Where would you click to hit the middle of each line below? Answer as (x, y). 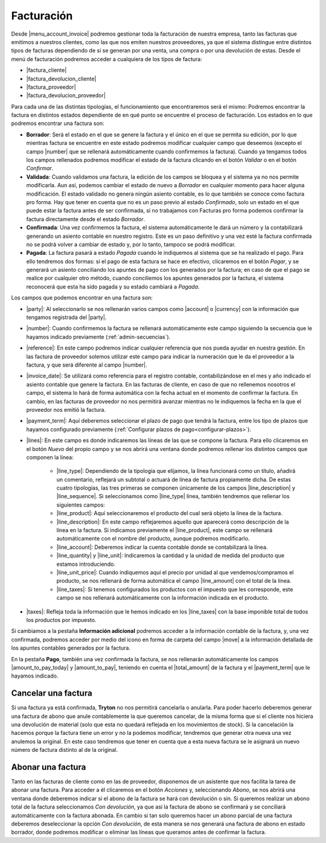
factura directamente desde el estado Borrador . (85, 219)
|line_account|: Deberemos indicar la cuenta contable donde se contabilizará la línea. (162, 547)
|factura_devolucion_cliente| (61, 79)
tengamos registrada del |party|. (66, 318)
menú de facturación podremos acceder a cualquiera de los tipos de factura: (107, 59)
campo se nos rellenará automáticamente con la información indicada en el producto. (163, 598)
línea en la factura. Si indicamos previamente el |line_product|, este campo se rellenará (165, 530)
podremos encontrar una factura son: (58, 123)
